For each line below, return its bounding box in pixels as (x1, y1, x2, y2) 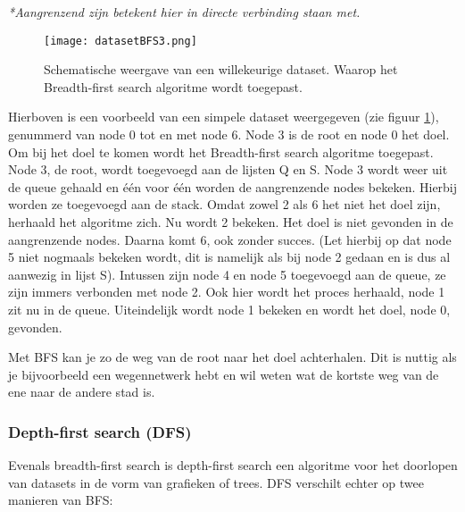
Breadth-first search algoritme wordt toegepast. (44, 77, 303, 96)
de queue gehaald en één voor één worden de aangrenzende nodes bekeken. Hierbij (8, 177, 458, 196)
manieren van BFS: (8, 491, 113, 509)
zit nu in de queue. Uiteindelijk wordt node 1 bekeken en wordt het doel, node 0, (8, 299, 451, 318)
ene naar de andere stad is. (8, 382, 155, 401)
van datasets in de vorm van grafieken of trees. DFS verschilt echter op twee (8, 473, 424, 491)
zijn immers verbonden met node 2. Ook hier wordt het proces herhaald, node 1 (8, 282, 445, 301)
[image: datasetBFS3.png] (44, 34, 197, 47)
